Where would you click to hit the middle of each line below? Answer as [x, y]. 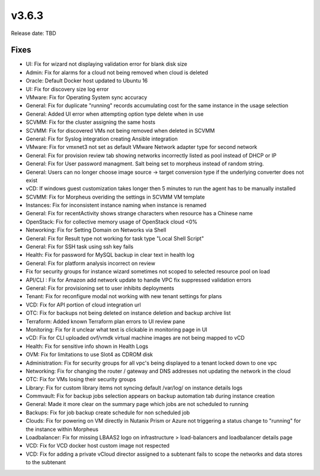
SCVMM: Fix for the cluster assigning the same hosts [91, 122]
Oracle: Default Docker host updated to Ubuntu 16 [87, 81]
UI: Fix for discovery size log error [67, 89]
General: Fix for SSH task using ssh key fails [79, 247]
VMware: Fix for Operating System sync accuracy [87, 97]
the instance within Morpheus [62, 429]
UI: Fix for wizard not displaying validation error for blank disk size [107, 64]
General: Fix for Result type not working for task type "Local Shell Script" [115, 238]
